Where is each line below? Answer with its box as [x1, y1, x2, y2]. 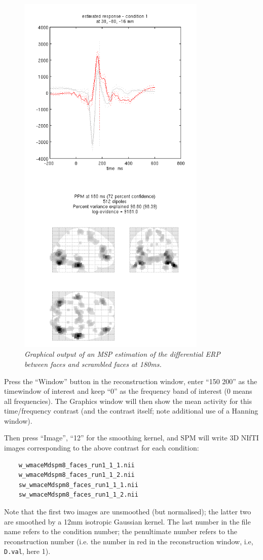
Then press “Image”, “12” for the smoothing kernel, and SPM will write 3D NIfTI [4, 432, 259, 443]
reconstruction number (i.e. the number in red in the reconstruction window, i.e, [4, 536, 253, 546]
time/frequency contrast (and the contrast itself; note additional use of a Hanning [4, 405, 258, 416]
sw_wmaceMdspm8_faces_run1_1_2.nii [18, 491, 138, 499]
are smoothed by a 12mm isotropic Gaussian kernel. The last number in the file [4, 516, 251, 527]
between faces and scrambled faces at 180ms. [24, 358, 162, 369]
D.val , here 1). [4, 546, 51, 556]
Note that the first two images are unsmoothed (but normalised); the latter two [4, 506, 251, 517]
